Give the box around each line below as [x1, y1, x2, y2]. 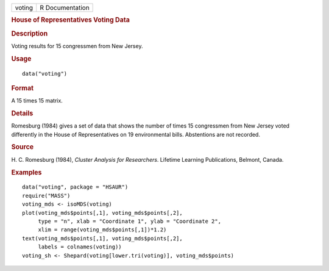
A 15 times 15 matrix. [11, 97, 63, 104]
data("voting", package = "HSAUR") [22, 184, 129, 190]
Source [11, 143, 34, 151]
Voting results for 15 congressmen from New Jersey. [11, 42, 143, 49]
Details [11, 109, 34, 118]
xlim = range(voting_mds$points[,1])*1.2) [38, 226, 167, 233]
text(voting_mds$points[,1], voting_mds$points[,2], [22, 235, 183, 242]
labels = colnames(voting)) [38, 244, 122, 250]
